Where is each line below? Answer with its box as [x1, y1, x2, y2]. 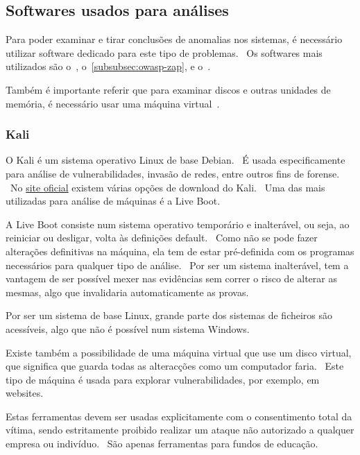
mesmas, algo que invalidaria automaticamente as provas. [6, 284, 249, 299]
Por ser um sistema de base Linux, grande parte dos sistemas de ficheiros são [6, 308, 333, 323]
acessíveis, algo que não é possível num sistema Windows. [6, 321, 250, 336]
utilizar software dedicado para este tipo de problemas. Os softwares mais [6, 45, 323, 60]
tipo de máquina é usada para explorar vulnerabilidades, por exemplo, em [6, 372, 320, 386]
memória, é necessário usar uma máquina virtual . [6, 96, 220, 110]
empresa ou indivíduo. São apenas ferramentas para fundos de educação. [6, 436, 318, 451]
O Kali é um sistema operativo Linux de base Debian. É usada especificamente [6, 153, 345, 167]
